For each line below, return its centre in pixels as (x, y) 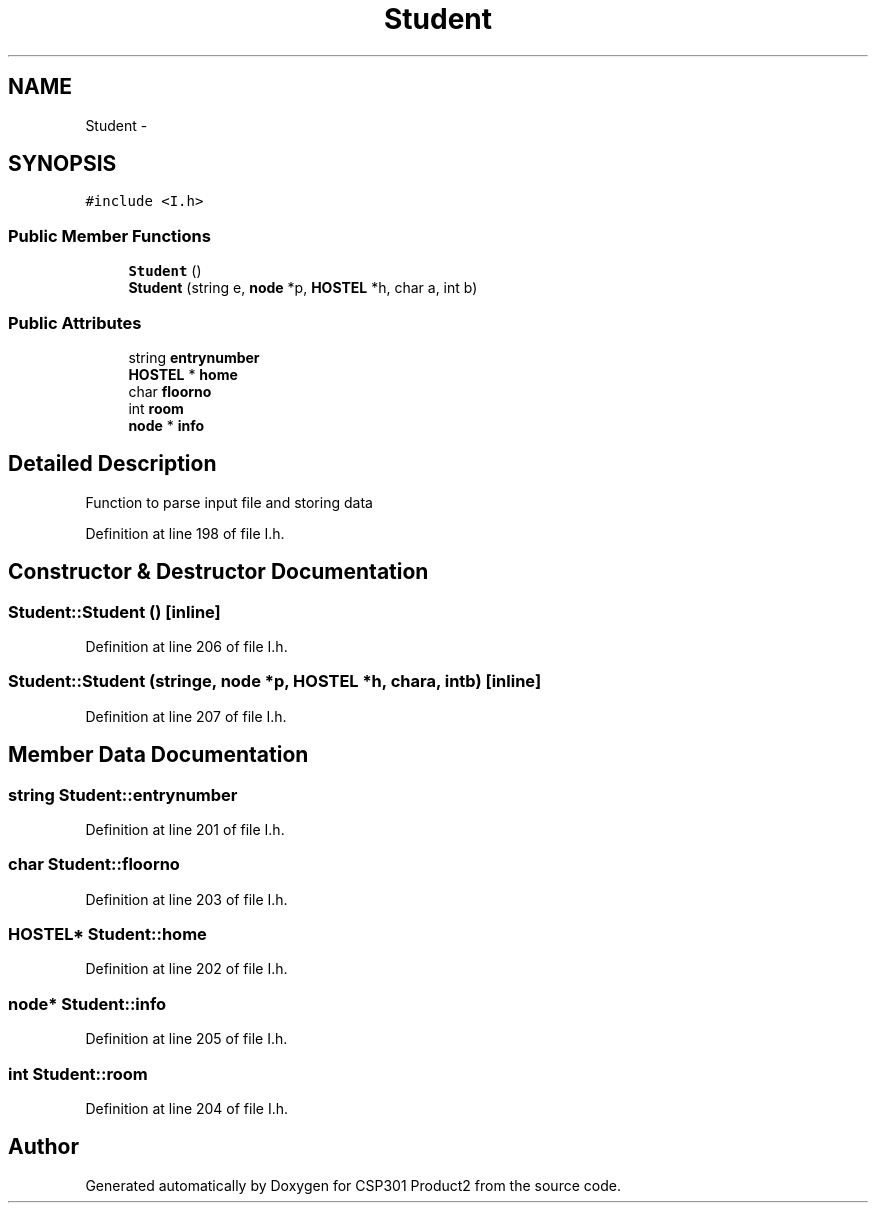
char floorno (170, 391)
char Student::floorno (94, 864)
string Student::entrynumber (123, 794)
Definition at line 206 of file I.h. (186, 646)
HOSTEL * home (183, 374)
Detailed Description (112, 464)
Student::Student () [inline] (114, 611)
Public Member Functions (109, 235)
